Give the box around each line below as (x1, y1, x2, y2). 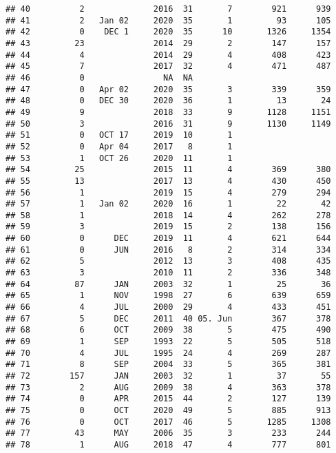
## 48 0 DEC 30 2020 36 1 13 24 (6, 96, 331, 106)
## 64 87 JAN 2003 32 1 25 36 (6, 279, 331, 289)
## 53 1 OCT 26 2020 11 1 (6, 153, 233, 163)
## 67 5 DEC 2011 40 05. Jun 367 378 (6, 313, 331, 324)
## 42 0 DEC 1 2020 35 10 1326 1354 (6, 27, 331, 37)
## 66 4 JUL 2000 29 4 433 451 (6, 302, 331, 313)
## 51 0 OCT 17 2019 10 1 (6, 130, 233, 140)
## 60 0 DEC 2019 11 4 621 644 (6, 233, 331, 244)
